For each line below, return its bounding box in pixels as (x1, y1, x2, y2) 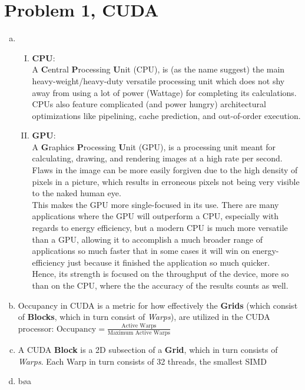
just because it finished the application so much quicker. (67, 256, 270, 268)
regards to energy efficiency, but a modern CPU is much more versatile (32, 222, 288, 234)
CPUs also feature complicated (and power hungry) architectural (32, 98, 266, 110)
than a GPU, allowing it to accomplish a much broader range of (32, 233, 263, 245)
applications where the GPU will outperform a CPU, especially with (32, 210, 279, 222)
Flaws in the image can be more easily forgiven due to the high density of (32, 164, 298, 176)
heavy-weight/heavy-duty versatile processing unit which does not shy (32, 74, 285, 87)
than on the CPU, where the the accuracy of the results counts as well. (32, 279, 289, 291)
